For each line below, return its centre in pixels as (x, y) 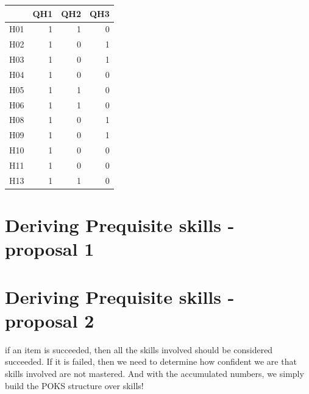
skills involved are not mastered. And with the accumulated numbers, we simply (154, 373)
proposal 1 (50, 249)
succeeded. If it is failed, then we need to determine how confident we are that (151, 361)
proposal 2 (50, 320)
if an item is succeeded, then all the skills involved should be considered (139, 349)
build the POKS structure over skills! (74, 385)
